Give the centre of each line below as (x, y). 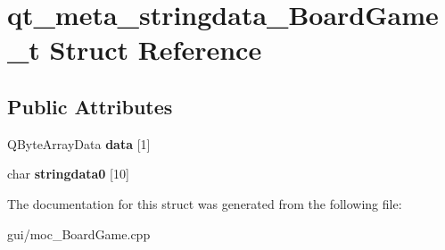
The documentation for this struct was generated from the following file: (205, 203)
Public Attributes (90, 106)
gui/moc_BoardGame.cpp (79, 233)
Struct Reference (156, 50)
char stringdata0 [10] (68, 174)
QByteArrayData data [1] (79, 143)
